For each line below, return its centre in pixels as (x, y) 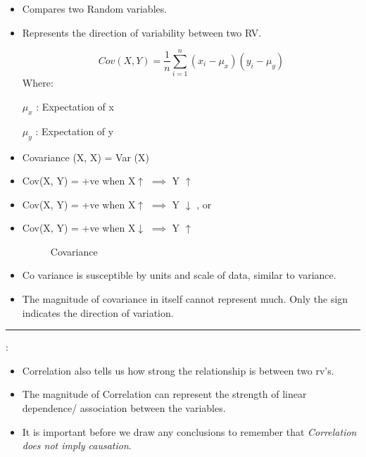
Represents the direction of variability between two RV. (142, 32)
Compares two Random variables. (95, 8)
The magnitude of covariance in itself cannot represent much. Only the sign (185, 299)
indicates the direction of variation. (98, 312)
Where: (38, 83)
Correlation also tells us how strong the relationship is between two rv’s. (178, 370)
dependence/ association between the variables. (124, 408)
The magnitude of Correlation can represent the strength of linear (164, 394)
